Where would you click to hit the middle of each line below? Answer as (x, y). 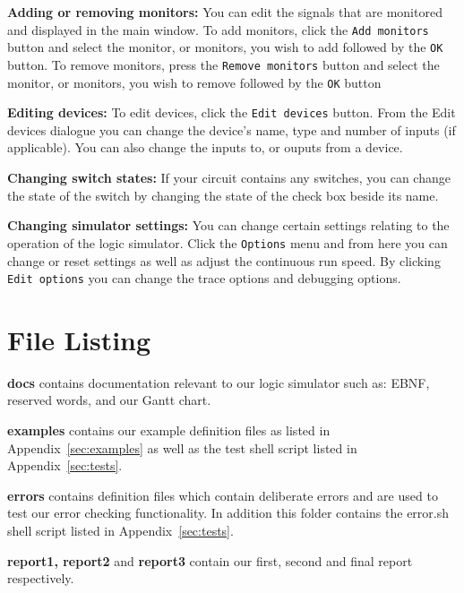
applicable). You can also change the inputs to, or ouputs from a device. (205, 147)
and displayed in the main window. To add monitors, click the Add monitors (218, 29)
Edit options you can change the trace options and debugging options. (204, 278)
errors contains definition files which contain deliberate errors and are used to (223, 495)
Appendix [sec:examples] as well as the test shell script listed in (182, 447)
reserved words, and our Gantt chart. (109, 400)
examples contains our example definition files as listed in (169, 430)
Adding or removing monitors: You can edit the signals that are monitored (225, 12)
